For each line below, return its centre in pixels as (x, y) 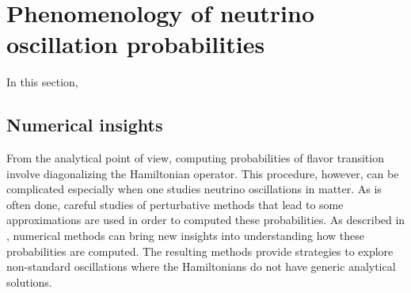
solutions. (29, 282)
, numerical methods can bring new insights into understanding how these (186, 236)
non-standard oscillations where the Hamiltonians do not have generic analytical (201, 266)
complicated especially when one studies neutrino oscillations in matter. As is (194, 189)
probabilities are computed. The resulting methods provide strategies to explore (200, 251)
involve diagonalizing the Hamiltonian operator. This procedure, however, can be (203, 173)
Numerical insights (85, 125)
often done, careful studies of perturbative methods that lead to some (175, 204)
